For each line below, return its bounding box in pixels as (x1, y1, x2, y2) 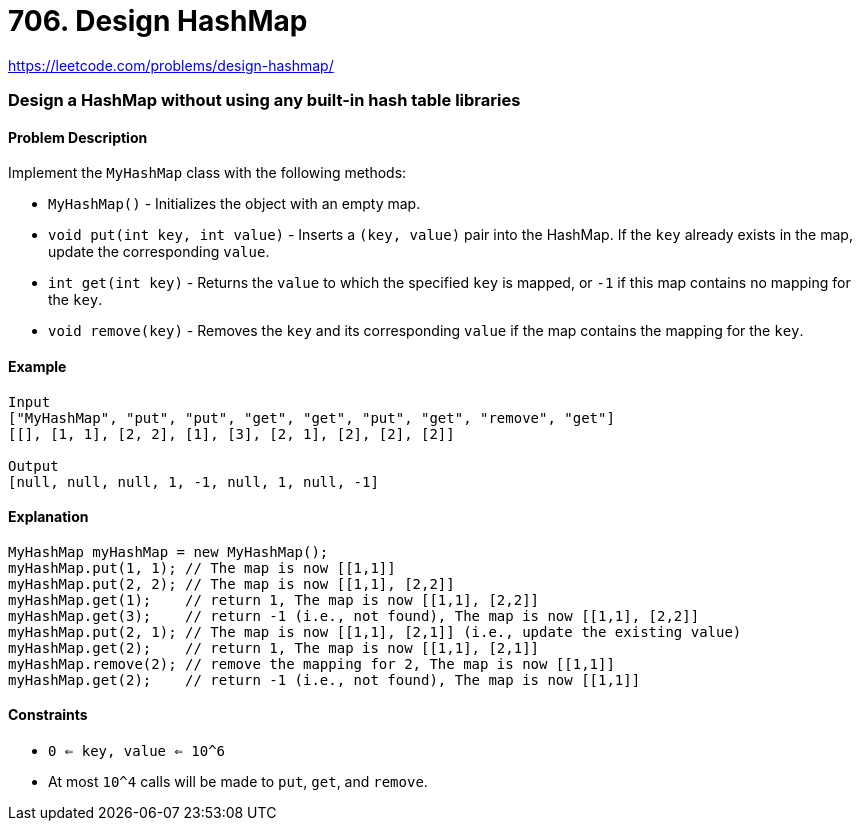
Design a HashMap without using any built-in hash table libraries (8, 90, 521, 111)
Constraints (8, 706, 88, 724)
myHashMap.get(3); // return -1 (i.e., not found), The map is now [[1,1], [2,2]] (8, 607, 700, 624)
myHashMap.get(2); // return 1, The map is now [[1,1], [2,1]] (8, 639, 540, 656)
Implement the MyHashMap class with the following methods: (8, 164, 407, 182)
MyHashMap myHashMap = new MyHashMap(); (8, 543, 329, 560)
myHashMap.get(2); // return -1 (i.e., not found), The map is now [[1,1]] (8, 671, 641, 688)
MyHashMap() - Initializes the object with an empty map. (48, 195, 421, 213)
